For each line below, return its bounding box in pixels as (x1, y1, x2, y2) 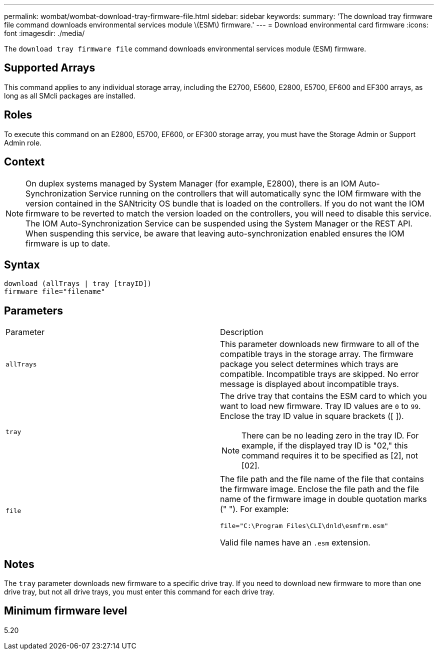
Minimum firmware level (4, 604, 127, 617)
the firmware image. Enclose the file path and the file (220, 484, 419, 494)
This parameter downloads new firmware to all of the (220, 339, 419, 349)
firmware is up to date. (25, 238, 110, 248)
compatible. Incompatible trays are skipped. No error (220, 369, 419, 379)
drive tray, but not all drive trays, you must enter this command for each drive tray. (4, 587, 275, 596)
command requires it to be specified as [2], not (241, 450, 418, 461)
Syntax (4, 258, 40, 271)
